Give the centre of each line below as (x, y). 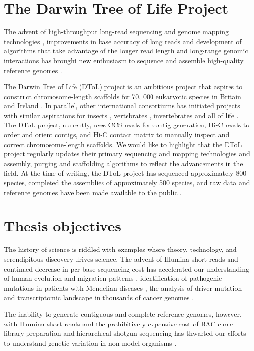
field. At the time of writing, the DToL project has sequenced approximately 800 (125, 173)
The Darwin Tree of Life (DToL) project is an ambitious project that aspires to (123, 87)
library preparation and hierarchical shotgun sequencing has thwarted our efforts (125, 333)
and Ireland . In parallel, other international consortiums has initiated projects (122, 106)
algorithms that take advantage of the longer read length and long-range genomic (126, 51)
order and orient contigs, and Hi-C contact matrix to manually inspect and (117, 135)
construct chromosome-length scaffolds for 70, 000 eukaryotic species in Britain (123, 96)
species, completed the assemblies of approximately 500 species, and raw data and (127, 183)
